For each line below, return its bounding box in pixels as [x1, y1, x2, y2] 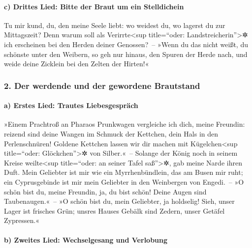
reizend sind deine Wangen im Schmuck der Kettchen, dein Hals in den [4, 129, 219, 138]
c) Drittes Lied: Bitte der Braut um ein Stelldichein [4, 1, 184, 11]
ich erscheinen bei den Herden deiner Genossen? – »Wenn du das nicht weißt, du [4, 39, 248, 49]
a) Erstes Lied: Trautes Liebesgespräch [4, 100, 138, 110]
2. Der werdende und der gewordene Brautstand [4, 79, 200, 91]
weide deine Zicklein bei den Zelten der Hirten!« [4, 58, 149, 69]
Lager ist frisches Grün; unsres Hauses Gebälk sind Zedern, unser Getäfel [4, 205, 225, 216]
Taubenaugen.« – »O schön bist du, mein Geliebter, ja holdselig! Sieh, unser [4, 196, 235, 206]
